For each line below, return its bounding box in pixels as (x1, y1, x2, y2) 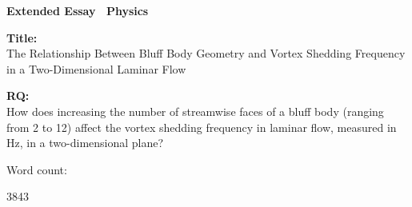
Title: (6, 29, 38, 46)
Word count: (6, 161, 67, 177)
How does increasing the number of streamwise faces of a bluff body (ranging (6, 102, 384, 119)
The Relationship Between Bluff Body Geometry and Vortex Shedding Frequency (6, 45, 406, 62)
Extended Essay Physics (6, 2, 149, 18)
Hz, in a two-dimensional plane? (6, 134, 164, 151)
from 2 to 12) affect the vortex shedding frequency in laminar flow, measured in (6, 118, 397, 135)
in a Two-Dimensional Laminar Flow (6, 60, 186, 77)
